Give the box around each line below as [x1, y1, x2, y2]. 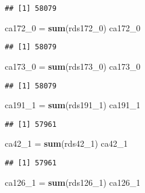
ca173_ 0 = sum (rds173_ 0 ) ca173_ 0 [5, 60, 141, 72]
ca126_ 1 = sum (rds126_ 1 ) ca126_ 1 [5, 176, 141, 188]
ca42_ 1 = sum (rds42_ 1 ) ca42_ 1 [5, 137, 128, 150]
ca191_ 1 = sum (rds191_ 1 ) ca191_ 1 [5, 99, 141, 111]
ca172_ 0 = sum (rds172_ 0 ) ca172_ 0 [5, 21, 141, 34]
